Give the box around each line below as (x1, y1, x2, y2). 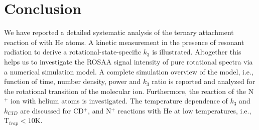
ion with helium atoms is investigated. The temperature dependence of (11, 95, 228, 106)
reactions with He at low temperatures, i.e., (117, 105, 251, 115)
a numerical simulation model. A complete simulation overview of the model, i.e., (4, 66, 253, 76)
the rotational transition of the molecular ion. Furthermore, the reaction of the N (4, 85, 254, 96)
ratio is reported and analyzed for (152, 76, 255, 86)
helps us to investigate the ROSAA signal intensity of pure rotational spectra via (4, 56, 253, 66)
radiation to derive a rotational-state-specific (4, 46, 141, 57)
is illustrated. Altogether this (152, 46, 241, 57)
